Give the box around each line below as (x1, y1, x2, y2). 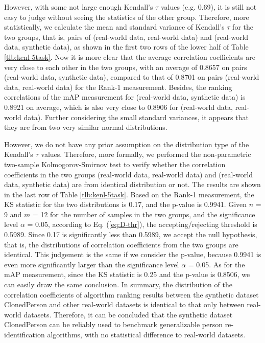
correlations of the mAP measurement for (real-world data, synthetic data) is (4, 92, 246, 102)
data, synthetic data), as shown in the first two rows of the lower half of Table (4, 41, 249, 52)
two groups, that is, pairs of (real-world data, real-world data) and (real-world (4, 31, 249, 42)
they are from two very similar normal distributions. (4, 122, 167, 132)
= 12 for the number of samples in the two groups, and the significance (32, 209, 255, 219)
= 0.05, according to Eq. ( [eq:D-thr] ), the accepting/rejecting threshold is (27, 219, 257, 230)
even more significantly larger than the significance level (4, 259, 179, 269)
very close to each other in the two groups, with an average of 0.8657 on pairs (4, 61, 247, 72)
